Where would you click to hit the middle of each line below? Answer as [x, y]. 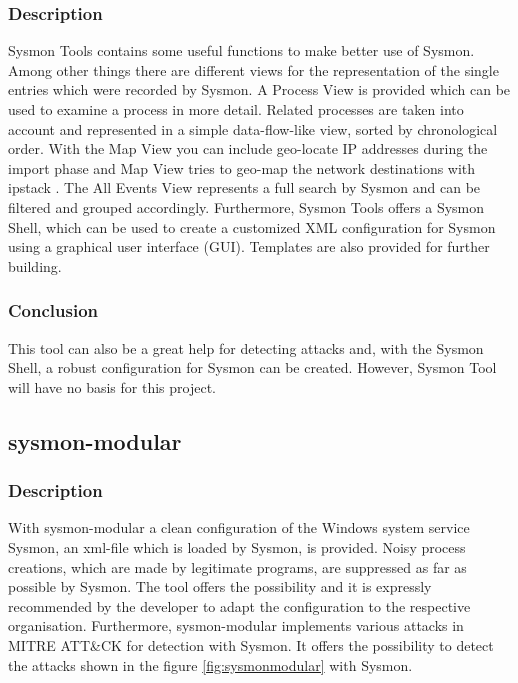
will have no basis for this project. [112, 386]
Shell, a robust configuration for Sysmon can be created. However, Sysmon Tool [252, 367]
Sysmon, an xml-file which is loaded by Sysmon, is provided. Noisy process [237, 546]
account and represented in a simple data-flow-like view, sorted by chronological [253, 128]
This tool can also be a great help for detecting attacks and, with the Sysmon [246, 347]
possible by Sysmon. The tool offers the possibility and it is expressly [220, 586]
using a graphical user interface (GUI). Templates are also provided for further [249, 246]
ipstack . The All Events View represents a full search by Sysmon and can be [244, 187]
